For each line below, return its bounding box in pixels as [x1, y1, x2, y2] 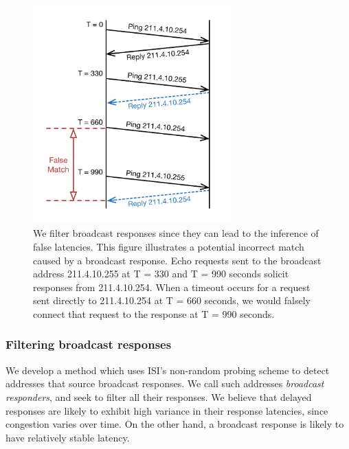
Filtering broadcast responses [5, 336, 172, 353]
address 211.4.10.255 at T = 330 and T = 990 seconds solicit [33, 266, 289, 281]
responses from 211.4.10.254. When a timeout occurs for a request [33, 279, 311, 294]
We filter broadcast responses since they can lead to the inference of [33, 226, 319, 240]
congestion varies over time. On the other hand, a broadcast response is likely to [5, 417, 344, 431]
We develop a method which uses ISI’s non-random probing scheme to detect [5, 362, 330, 377]
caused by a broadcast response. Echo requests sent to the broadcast [33, 253, 322, 267]
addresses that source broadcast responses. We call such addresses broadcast [5, 376, 324, 391]
